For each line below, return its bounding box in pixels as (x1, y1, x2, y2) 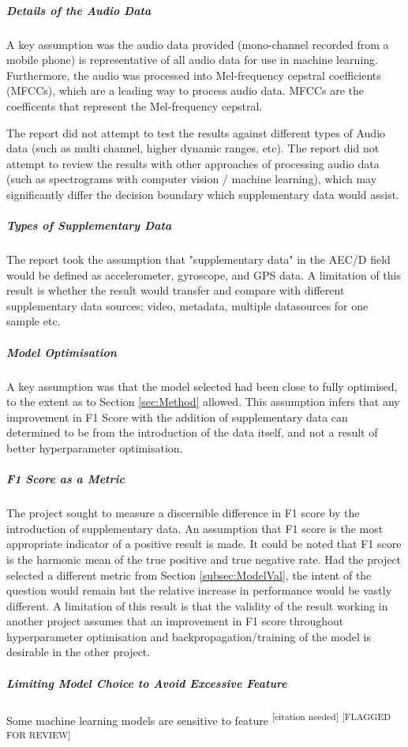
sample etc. (6, 313, 61, 329)
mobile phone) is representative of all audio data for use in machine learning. (6, 51, 378, 68)
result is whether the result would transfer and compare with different (6, 282, 345, 298)
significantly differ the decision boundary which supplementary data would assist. (6, 186, 400, 202)
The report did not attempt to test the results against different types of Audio (6, 124, 386, 141)
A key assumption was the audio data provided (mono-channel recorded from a (6, 36, 389, 52)
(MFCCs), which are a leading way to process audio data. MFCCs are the (6, 82, 365, 99)
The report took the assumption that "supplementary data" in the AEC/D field (6, 251, 391, 268)
